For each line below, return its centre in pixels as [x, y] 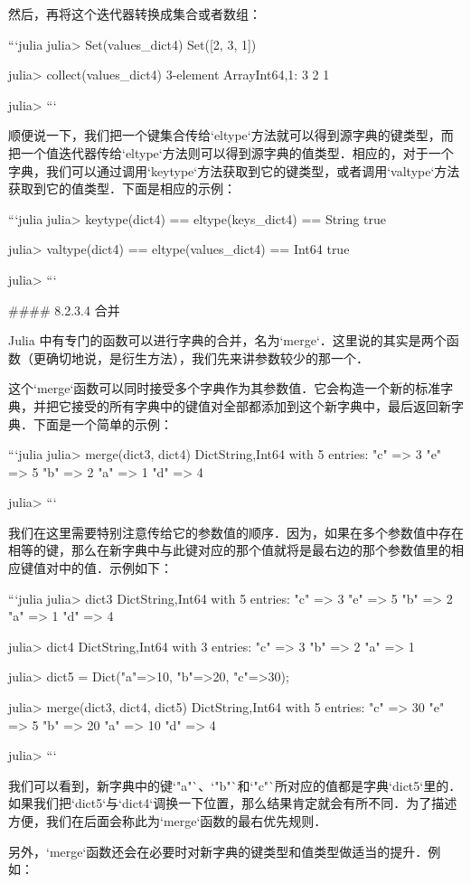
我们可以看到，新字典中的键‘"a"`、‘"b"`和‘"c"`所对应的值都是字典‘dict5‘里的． [235, 785]
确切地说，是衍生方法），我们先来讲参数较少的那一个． [207, 357]
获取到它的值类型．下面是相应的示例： [122, 188]
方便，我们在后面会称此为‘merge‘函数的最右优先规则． [168, 821]
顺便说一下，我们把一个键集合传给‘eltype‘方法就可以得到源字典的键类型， [225, 135]
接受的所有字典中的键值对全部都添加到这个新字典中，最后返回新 [261, 405]
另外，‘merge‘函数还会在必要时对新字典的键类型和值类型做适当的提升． [218, 851]
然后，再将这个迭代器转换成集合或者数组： [135, 14]
